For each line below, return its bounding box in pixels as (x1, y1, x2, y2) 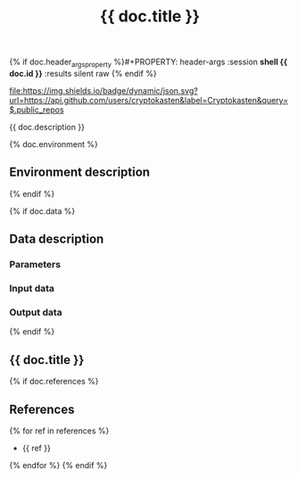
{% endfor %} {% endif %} (9, 459, 108, 470)
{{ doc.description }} (9, 121, 85, 132)
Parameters (9, 259, 61, 271)
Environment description (9, 165, 150, 180)
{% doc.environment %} (9, 138, 98, 149)
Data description (9, 232, 104, 247)
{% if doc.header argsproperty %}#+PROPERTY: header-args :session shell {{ (9, 56, 288, 69)
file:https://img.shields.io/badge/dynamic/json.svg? (9, 85, 198, 95)
